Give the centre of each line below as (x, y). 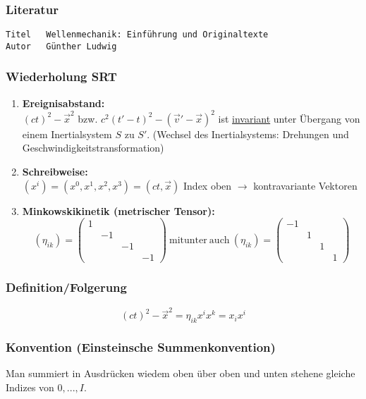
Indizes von (30, 387)
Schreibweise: (55, 172)
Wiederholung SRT (61, 76)
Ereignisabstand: (63, 103)
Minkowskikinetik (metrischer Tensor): (118, 210)
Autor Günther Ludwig (61, 46)
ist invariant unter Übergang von (289, 118)
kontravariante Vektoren (305, 185)
